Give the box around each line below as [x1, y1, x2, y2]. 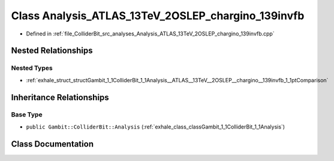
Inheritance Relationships [11, 92, 109, 102]
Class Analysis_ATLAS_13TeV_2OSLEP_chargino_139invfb [11, 9, 305, 22]
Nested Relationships [11, 46, 93, 56]
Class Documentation [11, 139, 94, 149]
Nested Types [11, 64, 53, 72]
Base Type [11, 111, 43, 119]
